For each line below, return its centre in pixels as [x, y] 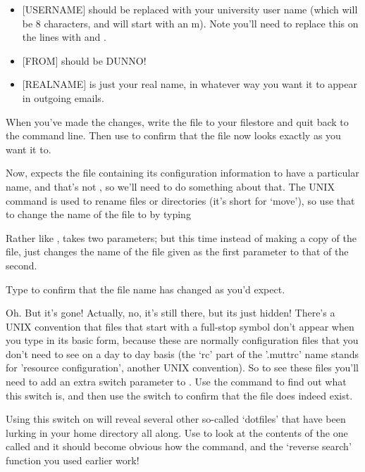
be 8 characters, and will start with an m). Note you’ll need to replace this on [190, 23]
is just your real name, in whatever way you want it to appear [223, 84]
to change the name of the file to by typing [98, 214]
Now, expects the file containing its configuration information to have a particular [182, 173]
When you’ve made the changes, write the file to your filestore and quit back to [177, 121]
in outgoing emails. [63, 97]
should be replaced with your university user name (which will [223, 9]
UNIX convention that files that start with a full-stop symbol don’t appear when [180, 326]
